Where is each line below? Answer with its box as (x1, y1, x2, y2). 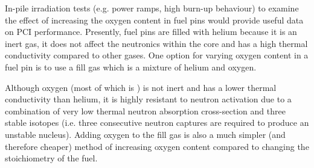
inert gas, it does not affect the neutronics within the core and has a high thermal (5, 37, 308, 49)
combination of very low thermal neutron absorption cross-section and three (5, 104, 286, 117)
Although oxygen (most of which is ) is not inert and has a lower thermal (5, 81, 277, 93)
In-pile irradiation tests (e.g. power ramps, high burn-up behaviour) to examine (5, 2, 299, 14)
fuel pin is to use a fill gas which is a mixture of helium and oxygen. (5, 60, 257, 73)
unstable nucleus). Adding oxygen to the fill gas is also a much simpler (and (5, 128, 286, 140)
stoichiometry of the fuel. (5, 152, 98, 164)
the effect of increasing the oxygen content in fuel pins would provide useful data (5, 13, 304, 26)
